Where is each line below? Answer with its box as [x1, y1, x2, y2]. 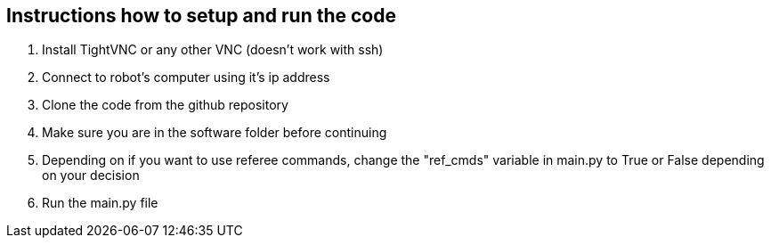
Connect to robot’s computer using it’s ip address [42, 69, 330, 86]
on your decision [42, 167, 140, 184]
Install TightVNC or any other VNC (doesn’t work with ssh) [42, 42, 384, 58]
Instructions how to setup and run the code [6, 4, 396, 27]
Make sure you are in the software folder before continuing [42, 125, 387, 141]
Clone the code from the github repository [42, 97, 288, 113]
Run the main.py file [42, 195, 158, 211]
